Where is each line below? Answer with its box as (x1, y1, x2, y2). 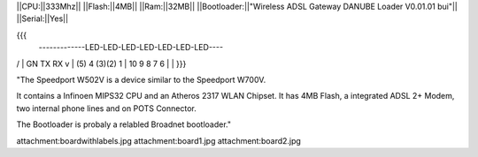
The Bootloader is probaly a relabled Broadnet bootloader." (16, 119, 232, 130)
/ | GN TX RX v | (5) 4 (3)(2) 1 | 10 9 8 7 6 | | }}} (16, 58, 187, 69)
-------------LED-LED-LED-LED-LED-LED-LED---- (38, 42, 224, 53)
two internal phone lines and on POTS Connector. (16, 102, 197, 114)
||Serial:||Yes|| (16, 13, 69, 24)
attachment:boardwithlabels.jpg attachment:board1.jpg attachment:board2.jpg (16, 135, 301, 146)
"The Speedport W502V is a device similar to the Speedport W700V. (16, 74, 266, 85)
